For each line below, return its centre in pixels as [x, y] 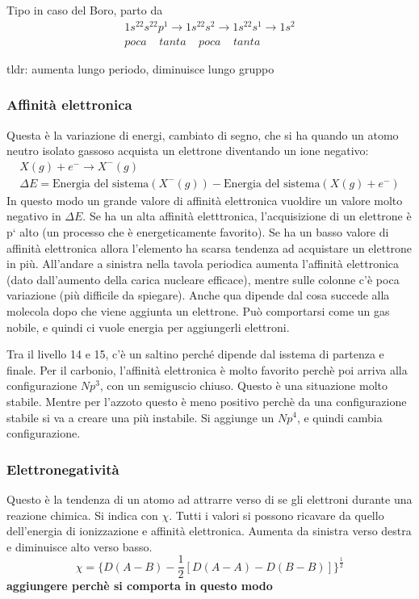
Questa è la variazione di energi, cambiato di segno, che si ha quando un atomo [203, 134]
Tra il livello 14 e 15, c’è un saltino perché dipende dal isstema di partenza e [195, 354]
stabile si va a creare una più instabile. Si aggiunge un [140, 417]
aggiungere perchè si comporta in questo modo [140, 586]
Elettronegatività [63, 469]
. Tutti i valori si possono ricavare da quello [277, 515]
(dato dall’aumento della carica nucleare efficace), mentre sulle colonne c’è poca [203, 279]
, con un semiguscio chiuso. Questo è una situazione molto [243, 385]
